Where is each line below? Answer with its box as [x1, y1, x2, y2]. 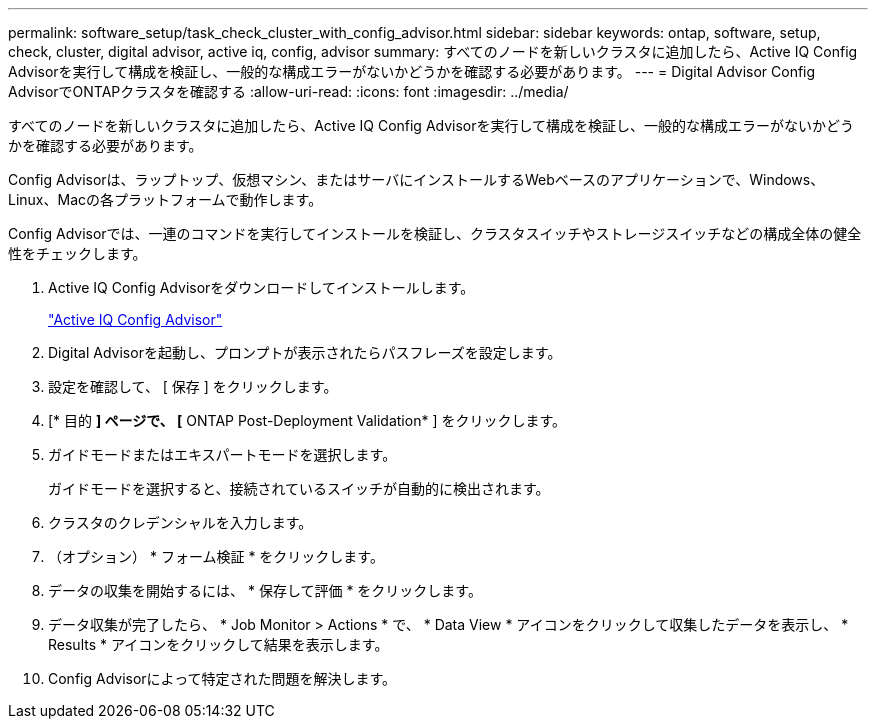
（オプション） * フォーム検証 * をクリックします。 [48, 548, 384, 565]
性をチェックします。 [8, 245, 147, 262]
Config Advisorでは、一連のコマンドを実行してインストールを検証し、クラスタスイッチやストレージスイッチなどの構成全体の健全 [8, 225, 862, 242]
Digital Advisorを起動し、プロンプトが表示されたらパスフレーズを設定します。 [48, 344, 562, 361]
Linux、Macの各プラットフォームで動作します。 [8, 191, 323, 208]
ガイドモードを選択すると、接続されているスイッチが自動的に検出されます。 [48, 480, 550, 497]
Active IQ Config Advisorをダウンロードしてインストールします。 [48, 279, 475, 296]
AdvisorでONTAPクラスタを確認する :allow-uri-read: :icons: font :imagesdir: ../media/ [8, 83, 569, 100]
